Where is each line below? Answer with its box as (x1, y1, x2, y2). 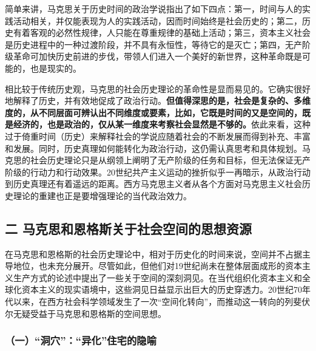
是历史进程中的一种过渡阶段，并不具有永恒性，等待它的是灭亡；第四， (5, 38, 285, 50)
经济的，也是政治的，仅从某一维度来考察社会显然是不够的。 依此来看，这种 (13, 118, 311, 131)
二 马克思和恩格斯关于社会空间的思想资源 (5, 219, 252, 237)
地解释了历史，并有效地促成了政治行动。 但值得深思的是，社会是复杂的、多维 (5, 94, 311, 107)
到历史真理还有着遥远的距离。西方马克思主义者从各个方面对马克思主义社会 (5, 177, 302, 190)
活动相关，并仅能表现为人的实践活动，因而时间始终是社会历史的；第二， (13, 14, 302, 27)
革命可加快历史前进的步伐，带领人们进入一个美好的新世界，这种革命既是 (13, 50, 302, 63)
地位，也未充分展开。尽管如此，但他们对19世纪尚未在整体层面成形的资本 (13, 259, 302, 272)
